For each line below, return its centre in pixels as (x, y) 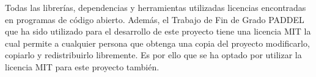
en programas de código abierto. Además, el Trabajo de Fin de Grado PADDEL (155, 19)
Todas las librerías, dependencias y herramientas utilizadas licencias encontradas (156, 7)
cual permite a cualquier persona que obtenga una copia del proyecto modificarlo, (157, 43)
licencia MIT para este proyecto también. (82, 66)
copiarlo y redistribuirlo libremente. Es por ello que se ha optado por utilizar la (153, 55)
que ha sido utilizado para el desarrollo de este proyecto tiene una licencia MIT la (158, 31)
